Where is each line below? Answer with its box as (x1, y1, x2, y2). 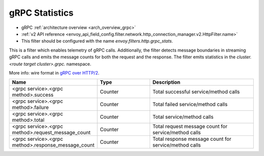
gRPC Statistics (9, 7, 74, 18)
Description (152, 79, 180, 86)
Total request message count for (152, 123, 227, 130)
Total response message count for (152, 135, 232, 142)
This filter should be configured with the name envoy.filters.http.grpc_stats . (21, 38, 173, 44)
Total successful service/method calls (152, 88, 240, 95)
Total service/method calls (152, 113, 214, 120)
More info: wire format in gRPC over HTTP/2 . (9, 70, 100, 76)
